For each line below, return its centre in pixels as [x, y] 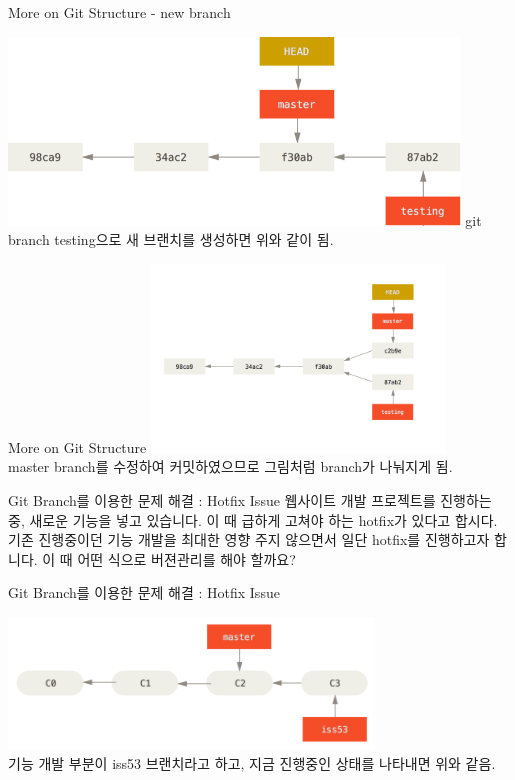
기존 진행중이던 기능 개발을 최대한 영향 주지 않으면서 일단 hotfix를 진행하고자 [249, 539]
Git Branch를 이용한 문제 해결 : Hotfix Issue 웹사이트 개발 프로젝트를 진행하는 [250, 499]
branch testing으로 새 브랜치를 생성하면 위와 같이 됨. [171, 239]
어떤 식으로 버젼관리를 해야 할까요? [186, 558]
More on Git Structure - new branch [119, 12]
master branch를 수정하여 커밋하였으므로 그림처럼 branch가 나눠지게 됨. [230, 466]
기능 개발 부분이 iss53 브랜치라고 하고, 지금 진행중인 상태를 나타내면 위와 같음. [252, 762]
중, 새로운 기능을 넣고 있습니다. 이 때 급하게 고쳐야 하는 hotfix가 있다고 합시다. [253, 519]
